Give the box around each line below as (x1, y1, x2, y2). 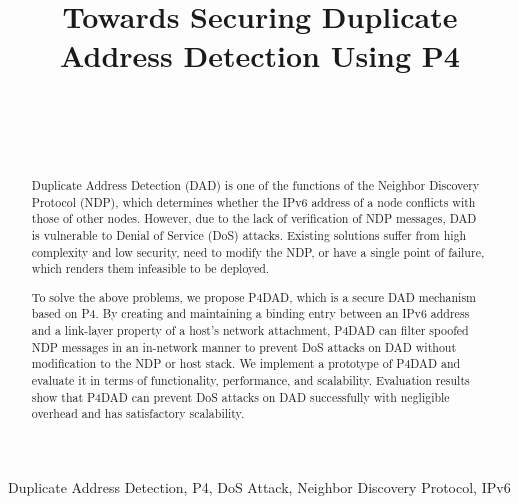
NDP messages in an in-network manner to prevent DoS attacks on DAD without (31, 338, 457, 355)
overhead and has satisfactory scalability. (31, 405, 245, 422)
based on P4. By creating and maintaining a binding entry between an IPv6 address (31, 305, 470, 322)
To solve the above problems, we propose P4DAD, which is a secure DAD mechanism (31, 288, 476, 305)
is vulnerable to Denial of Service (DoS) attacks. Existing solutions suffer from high (31, 226, 467, 243)
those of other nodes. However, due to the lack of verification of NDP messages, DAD (31, 210, 477, 227)
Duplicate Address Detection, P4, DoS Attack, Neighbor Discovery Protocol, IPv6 (8, 476, 511, 497)
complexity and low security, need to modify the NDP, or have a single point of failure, (31, 243, 485, 260)
